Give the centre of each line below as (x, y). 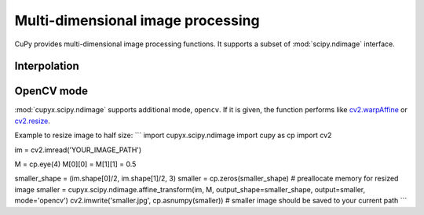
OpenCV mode (51, 91)
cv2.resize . (32, 121)
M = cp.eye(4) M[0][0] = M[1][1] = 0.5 (75, 164)
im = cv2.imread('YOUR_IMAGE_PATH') (78, 150)
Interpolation (47, 66)
